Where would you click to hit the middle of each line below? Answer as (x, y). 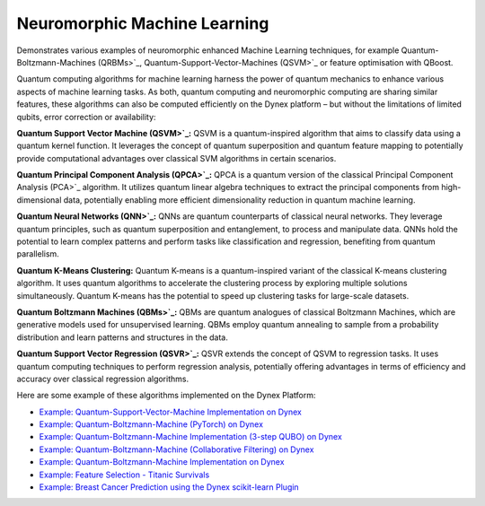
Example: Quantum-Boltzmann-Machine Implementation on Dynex (162, 462)
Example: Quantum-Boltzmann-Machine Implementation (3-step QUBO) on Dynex (191, 437)
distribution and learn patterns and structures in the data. (122, 337)
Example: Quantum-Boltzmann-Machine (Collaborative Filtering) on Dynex (176, 449)
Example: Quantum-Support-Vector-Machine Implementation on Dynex (171, 412)
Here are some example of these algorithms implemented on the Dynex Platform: (166, 396)
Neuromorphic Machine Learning (143, 23)
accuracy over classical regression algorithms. (102, 379)
